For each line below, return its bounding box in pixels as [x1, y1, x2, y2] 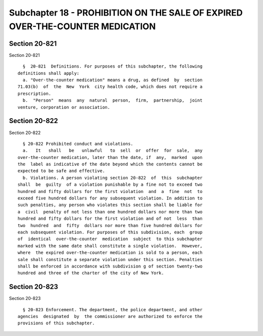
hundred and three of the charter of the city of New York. [18, 270, 164, 276]
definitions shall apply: [18, 71, 80, 76]
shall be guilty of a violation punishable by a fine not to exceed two [18, 182, 203, 187]
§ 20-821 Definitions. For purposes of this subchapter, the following [22, 64, 203, 69]
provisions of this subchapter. [18, 320, 95, 326]
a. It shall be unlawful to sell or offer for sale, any [22, 148, 203, 153]
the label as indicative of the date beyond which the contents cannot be [18, 161, 203, 167]
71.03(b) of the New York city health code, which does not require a [18, 84, 203, 89]
